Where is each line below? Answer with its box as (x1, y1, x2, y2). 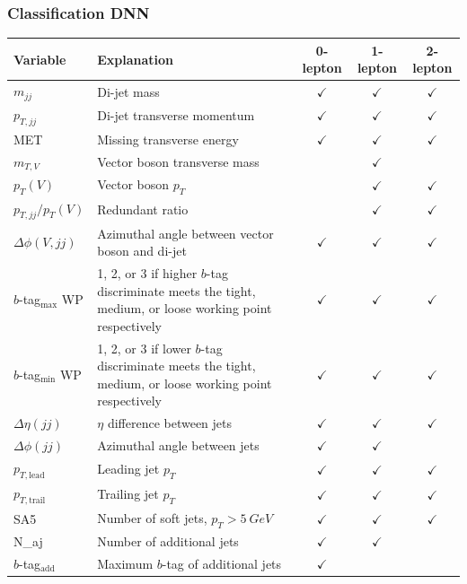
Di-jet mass (97, 82, 160, 100)
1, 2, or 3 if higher (97, 263, 198, 282)
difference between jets (107, 414, 233, 432)
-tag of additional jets (162, 553, 282, 572)
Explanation (97, 49, 174, 68)
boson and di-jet (97, 241, 187, 260)
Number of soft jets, (97, 509, 207, 527)
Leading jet (97, 458, 160, 477)
